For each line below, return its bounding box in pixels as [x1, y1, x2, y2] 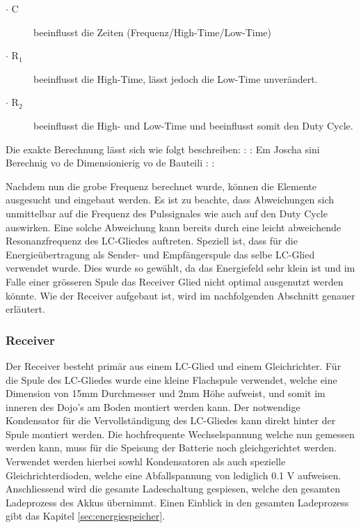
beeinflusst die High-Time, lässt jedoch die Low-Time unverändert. [33, 71, 318, 86]
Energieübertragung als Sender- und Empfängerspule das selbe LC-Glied [6, 247, 315, 261]
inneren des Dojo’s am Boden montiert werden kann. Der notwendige [6, 399, 300, 414]
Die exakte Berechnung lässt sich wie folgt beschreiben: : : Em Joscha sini [6, 141, 320, 156]
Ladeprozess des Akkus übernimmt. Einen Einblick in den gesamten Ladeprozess [6, 495, 349, 509]
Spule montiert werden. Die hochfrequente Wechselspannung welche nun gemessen [6, 426, 355, 441]
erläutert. [6, 302, 45, 316]
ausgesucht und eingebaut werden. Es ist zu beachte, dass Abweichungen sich [6, 192, 335, 207]
